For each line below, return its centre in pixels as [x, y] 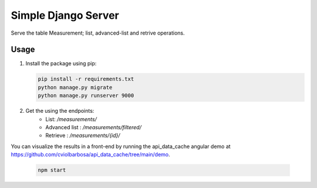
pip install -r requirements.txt [86, 79]
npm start [52, 170]
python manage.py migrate [75, 87]
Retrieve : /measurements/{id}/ [83, 136]
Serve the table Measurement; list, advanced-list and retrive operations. [98, 33]
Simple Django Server [65, 15]
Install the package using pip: [61, 63]
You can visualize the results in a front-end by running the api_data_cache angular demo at [121, 146]
